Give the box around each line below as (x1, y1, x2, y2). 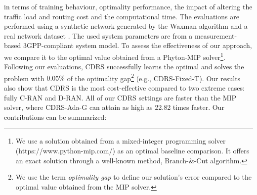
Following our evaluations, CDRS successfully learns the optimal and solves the (4, 61, 244, 72)
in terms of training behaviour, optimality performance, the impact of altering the (4, 1, 253, 11)
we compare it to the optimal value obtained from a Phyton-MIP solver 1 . (4, 50, 225, 62)
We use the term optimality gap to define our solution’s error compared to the (15, 172, 252, 182)
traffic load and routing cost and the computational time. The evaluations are (4, 11, 239, 21)
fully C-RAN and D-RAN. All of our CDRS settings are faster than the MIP (4, 92, 237, 102)
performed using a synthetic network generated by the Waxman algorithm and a (4, 21, 248, 31)
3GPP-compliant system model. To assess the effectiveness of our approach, (23, 40, 252, 50)
